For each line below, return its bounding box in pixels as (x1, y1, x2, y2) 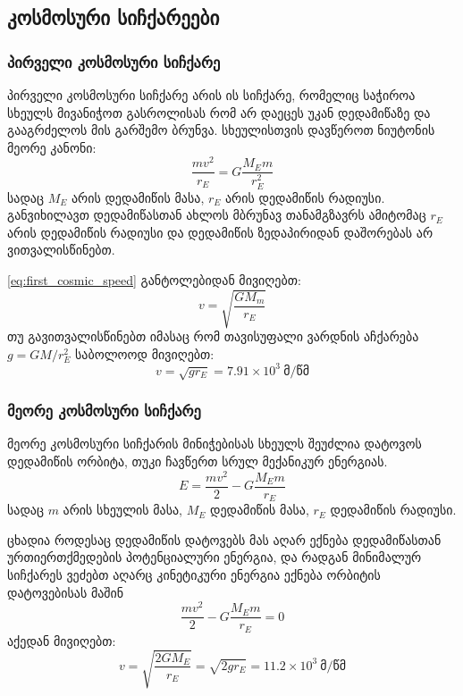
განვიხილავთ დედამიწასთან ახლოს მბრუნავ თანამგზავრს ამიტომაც (7, 205, 426, 224)
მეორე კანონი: (7, 138, 97, 156)
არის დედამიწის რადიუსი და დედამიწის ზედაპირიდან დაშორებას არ (7, 222, 434, 241)
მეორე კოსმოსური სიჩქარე (7, 399, 201, 422)
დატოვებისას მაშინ (7, 583, 124, 601)
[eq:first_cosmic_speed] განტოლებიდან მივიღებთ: (7, 270, 301, 289)
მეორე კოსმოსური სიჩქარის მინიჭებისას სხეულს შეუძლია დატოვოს (7, 434, 422, 453)
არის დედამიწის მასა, (71, 188, 205, 206)
